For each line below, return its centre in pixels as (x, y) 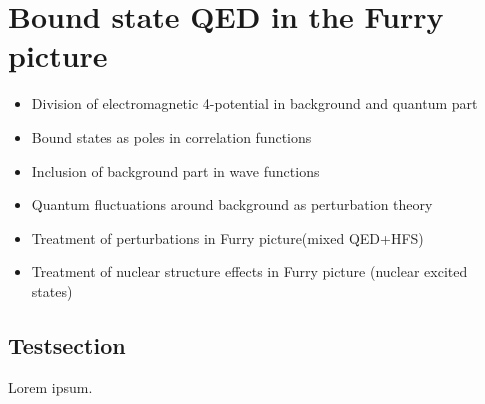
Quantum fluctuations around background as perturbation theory (232, 204)
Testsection (67, 344)
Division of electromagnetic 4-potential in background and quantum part (254, 103)
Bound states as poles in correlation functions (171, 136)
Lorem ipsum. (50, 386)
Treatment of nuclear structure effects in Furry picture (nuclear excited (249, 271)
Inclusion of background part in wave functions (175, 170)
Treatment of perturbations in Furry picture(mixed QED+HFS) (227, 237)
